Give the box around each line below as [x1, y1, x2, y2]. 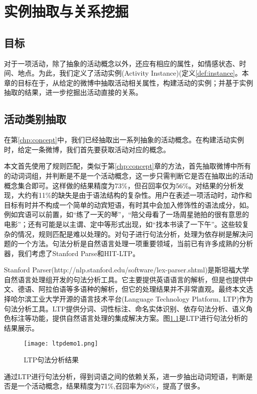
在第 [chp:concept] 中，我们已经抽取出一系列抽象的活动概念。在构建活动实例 [4, 134, 244, 145]
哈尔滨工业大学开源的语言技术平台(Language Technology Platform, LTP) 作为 [10, 294, 253, 304]
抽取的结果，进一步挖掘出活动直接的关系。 [4, 87, 142, 97]
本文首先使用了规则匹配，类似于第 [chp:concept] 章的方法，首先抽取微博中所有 [4, 161, 251, 171]
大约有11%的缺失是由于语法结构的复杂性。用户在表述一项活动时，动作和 [17, 190, 252, 200]
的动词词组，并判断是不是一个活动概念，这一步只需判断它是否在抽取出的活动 [4, 170, 253, 180]
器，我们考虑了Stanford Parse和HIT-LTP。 [4, 248, 140, 258]
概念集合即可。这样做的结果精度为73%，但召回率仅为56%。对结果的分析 [4, 180, 237, 190]
